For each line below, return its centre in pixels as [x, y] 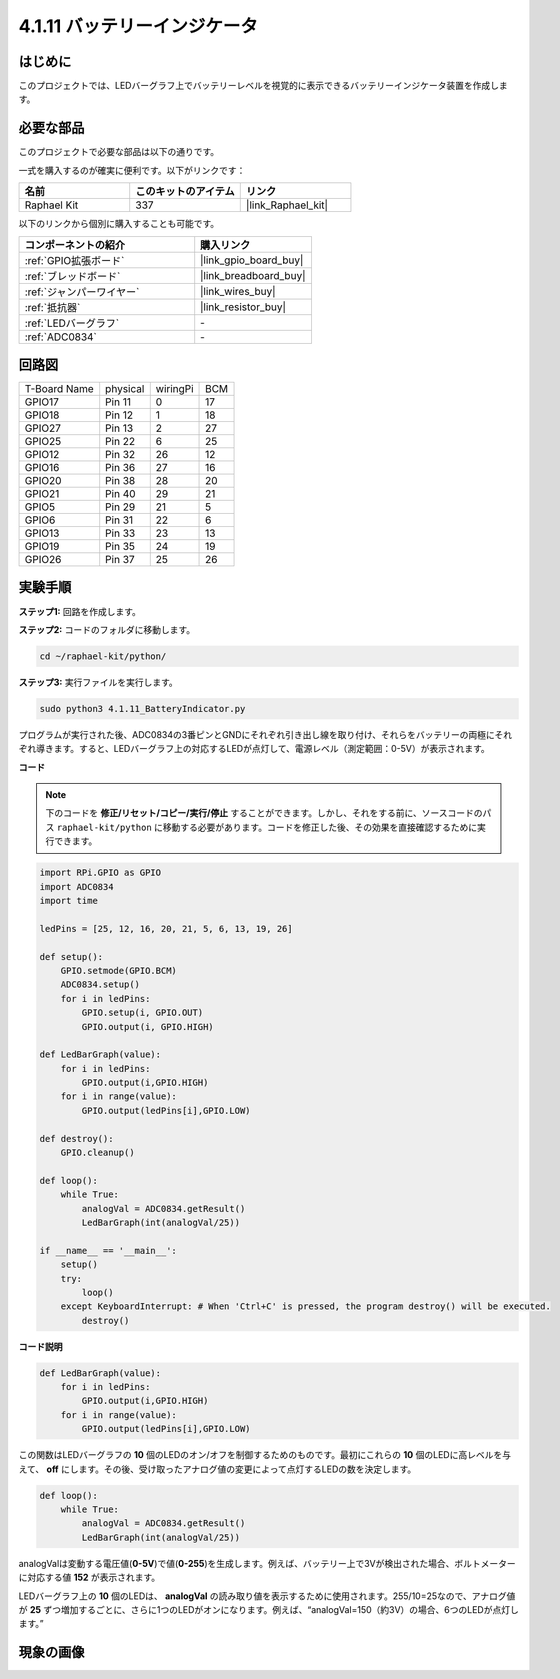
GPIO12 [42, 455]
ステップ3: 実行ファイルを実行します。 [98, 682]
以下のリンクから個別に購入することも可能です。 [119, 224]
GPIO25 [43, 442]
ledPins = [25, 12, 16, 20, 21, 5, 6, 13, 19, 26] [166, 928]
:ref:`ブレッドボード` [72, 276]
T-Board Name [59, 389]
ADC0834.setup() [100, 984]
